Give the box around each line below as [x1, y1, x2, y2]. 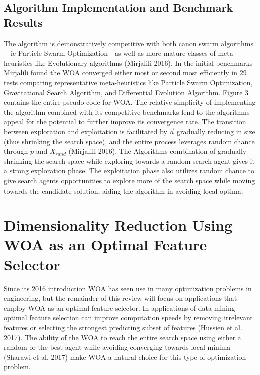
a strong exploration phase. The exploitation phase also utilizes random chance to [4, 165, 255, 176]
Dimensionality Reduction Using [4, 215, 233, 235]
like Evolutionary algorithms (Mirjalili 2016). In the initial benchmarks [35, 57, 253, 68]
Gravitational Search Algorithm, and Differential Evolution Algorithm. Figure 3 [4, 87, 249, 97]
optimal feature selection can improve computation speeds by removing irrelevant [4, 312, 253, 323]
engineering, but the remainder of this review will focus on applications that [4, 293, 237, 303]
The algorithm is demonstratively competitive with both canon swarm [4, 38, 219, 48]
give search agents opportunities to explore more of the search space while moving [4, 175, 255, 185]
